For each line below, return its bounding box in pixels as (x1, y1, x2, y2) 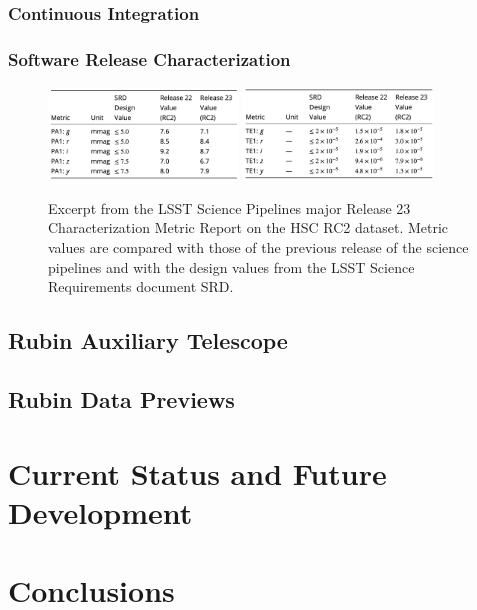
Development (8, 491, 193, 532)
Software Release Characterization (8, 46, 291, 71)
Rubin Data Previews (8, 383, 235, 414)
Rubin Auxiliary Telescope (8, 325, 288, 356)
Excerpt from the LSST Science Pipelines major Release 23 (48, 197, 411, 218)
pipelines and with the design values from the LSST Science (48, 256, 415, 277)
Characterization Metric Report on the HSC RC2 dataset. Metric (48, 217, 449, 238)
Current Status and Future (8, 452, 387, 493)
